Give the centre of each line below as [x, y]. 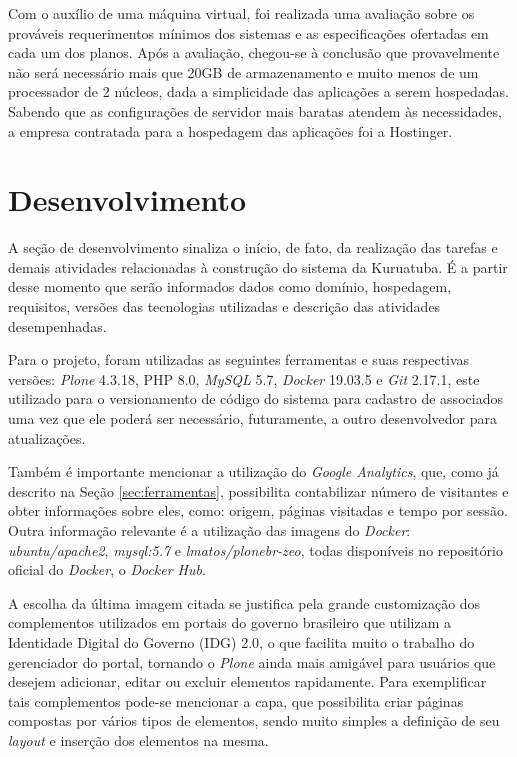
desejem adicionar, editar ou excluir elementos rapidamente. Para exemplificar [247, 681]
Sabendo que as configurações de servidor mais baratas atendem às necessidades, [255, 110]
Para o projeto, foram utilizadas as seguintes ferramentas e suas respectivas [239, 359]
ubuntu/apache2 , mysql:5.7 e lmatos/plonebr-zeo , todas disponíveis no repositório [255, 549]
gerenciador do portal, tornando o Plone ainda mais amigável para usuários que [252, 661]
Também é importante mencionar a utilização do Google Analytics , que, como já [253, 471]
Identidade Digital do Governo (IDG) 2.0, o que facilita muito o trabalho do [241, 641]
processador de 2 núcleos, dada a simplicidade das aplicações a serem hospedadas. [258, 91]
